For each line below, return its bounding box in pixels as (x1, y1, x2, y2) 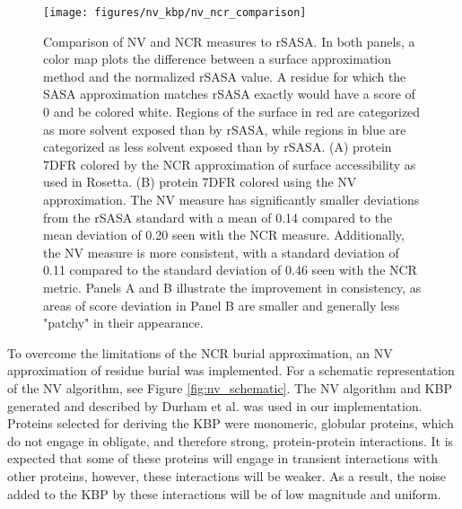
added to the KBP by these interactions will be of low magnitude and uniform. (7, 484, 441, 503)
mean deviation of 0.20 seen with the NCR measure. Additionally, (43, 225, 405, 244)
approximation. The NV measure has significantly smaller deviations (43, 190, 420, 208)
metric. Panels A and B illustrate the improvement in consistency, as (43, 277, 422, 296)
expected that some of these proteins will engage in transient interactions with (7, 449, 438, 468)
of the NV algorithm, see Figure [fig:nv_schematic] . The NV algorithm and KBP (7, 378, 452, 397)
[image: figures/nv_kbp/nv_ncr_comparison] (43, 6, 307, 19)
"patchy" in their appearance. (43, 313, 204, 332)
